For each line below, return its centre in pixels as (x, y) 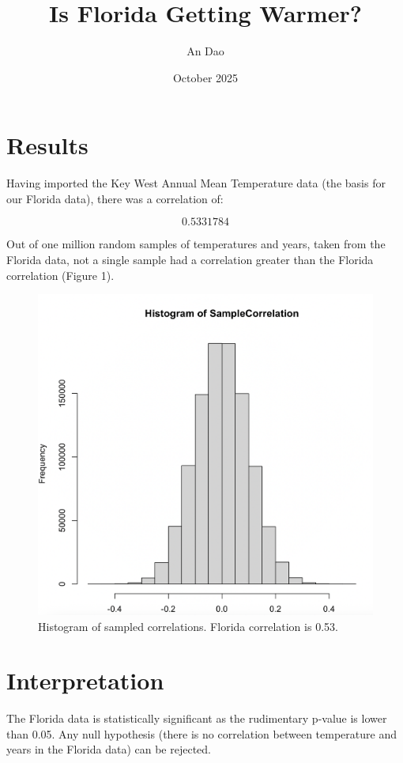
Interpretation (85, 680)
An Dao (205, 51)
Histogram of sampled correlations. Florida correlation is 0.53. (188, 626)
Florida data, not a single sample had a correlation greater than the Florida (190, 260)
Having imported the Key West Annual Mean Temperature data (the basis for (196, 183)
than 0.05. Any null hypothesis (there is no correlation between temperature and (201, 733)
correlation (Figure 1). (60, 275)
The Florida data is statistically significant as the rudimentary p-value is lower (197, 718)
